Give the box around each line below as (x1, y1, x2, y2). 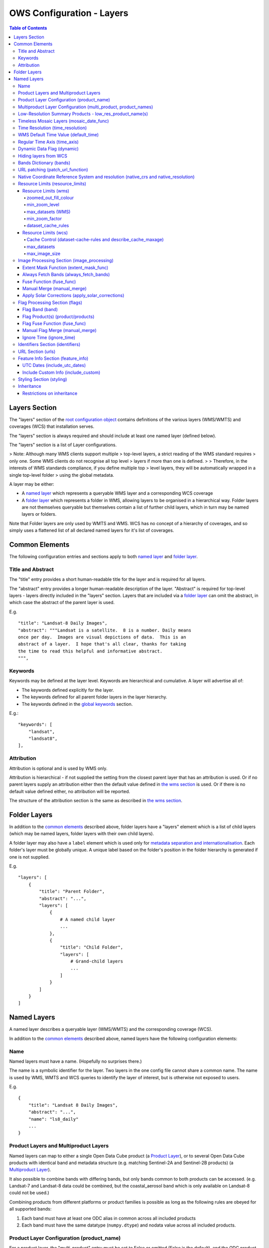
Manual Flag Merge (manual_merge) (22, 327, 97, 333)
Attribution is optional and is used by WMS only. (9, 765, 108, 771)
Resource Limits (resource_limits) (18, 181, 87, 187)
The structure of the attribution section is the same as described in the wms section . (9, 798, 183, 804)
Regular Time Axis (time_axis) (18, 139, 79, 145)
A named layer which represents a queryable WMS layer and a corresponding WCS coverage (21, 490, 213, 496)
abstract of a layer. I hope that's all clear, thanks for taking (18, 641, 186, 647)
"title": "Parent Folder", (39, 889, 105, 895)
